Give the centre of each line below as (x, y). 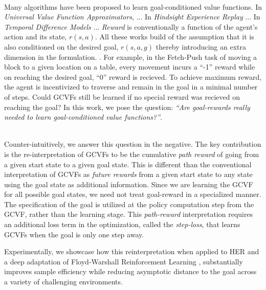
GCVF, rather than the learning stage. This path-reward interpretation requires (129, 214)
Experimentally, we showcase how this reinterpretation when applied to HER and (132, 251)
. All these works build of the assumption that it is (174, 37)
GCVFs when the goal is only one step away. (74, 234)
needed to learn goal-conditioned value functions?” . (83, 117)
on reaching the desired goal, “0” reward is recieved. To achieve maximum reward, (133, 76)
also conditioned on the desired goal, (61, 46)
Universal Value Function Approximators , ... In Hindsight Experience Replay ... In (132, 17)
